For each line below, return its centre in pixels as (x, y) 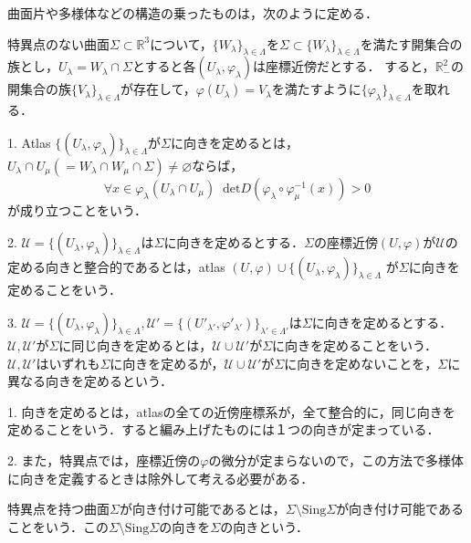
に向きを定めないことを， (361, 363)
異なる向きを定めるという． (90, 381)
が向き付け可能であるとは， (202, 509)
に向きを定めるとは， (234, 142)
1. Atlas (29, 142)
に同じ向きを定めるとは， (136, 345)
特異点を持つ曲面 (58, 509)
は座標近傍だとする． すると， (344, 66)
